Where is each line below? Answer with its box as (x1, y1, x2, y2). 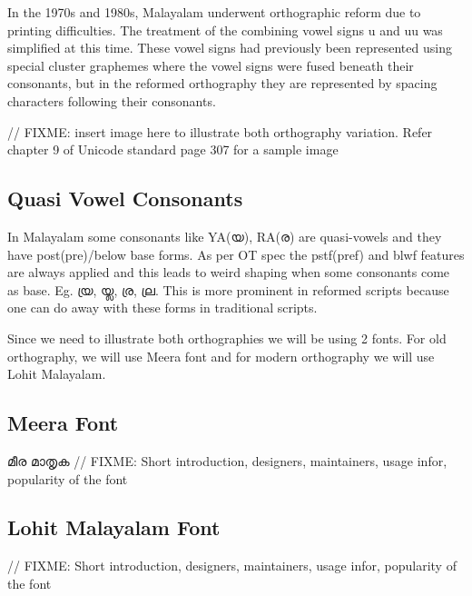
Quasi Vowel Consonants (7, 184, 243, 213)
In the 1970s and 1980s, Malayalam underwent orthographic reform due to (7, 3, 421, 21)
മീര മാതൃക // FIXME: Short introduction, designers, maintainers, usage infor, (7, 451, 447, 470)
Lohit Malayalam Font (7, 513, 221, 541)
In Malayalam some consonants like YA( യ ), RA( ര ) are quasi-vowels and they (7, 226, 442, 245)
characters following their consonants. (7, 91, 216, 110)
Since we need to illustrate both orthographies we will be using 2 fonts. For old (7, 328, 447, 347)
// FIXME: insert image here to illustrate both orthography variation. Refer (7, 122, 433, 141)
